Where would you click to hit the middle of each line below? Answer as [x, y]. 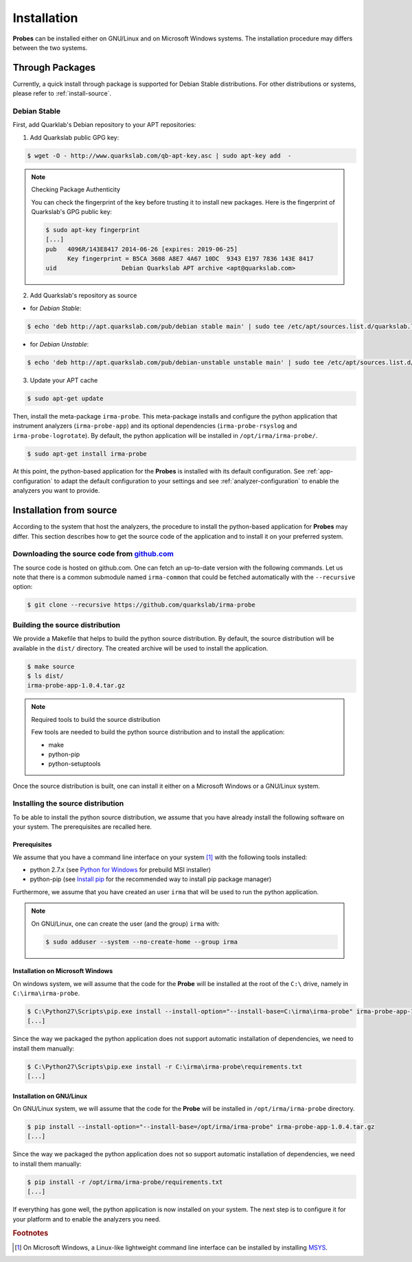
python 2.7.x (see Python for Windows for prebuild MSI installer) [121, 869]
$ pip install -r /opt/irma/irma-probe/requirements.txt [125, 1182]
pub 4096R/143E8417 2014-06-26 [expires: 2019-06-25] [142, 249]
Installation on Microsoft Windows [63, 971]
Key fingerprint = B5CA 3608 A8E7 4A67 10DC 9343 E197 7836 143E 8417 [191, 259]
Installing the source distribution [68, 804]
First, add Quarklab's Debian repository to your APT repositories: [104, 125]
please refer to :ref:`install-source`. [62, 93]
